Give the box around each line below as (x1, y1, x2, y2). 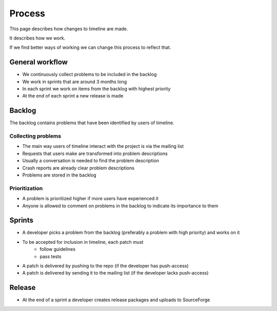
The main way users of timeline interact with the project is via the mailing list (22, 143, 184, 149)
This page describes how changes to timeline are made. (9, 26, 128, 32)
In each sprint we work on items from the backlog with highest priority (22, 86, 171, 92)
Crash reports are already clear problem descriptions (22, 165, 134, 171)
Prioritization (9, 185, 43, 192)
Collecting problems (9, 132, 62, 140)
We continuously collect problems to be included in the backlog (22, 71, 157, 77)
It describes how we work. (9, 35, 66, 41)
